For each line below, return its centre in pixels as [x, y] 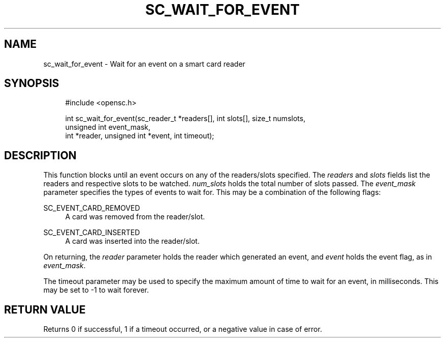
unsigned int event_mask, [108, 127]
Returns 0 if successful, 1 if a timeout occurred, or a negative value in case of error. [183, 329]
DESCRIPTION [40, 155]
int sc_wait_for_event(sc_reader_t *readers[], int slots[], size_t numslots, [185, 119]
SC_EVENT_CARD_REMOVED [92, 208]
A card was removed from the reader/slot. [135, 217]
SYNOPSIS [32, 83]
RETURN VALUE [45, 309]
